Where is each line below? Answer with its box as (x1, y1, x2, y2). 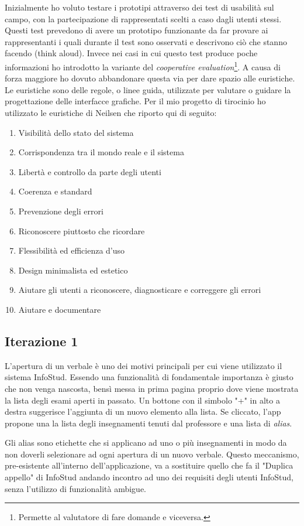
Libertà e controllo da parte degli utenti (18, 165, 161, 177)
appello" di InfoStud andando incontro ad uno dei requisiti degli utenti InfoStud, (5, 471, 293, 483)
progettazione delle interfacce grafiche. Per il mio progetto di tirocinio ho (5, 95, 266, 107)
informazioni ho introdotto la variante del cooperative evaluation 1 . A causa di (5, 59, 281, 73)
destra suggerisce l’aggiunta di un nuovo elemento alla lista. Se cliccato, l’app (5, 405, 281, 418)
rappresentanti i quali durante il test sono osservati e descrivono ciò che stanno (5, 35, 287, 47)
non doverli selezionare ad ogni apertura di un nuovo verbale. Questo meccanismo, (5, 448, 299, 460)
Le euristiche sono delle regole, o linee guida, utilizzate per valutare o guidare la (5, 83, 291, 95)
